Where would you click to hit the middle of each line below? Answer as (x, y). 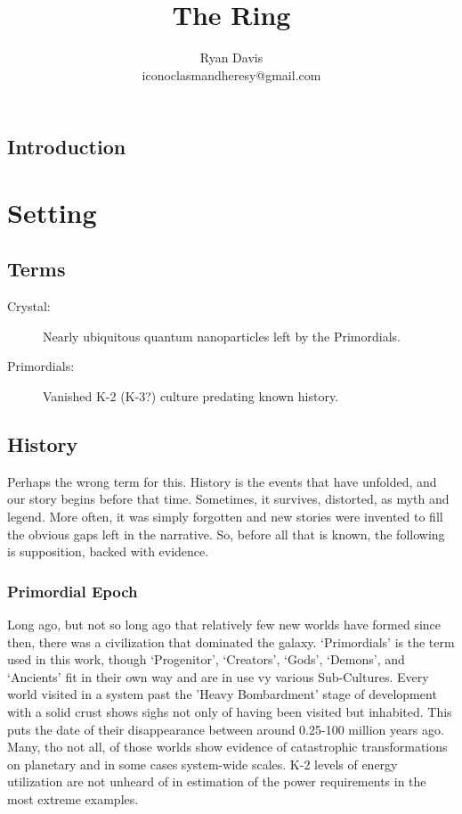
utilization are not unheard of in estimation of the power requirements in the (217, 781)
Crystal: (29, 306)
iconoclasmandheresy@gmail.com (231, 74)
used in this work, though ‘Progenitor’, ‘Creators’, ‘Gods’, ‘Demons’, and (206, 659)
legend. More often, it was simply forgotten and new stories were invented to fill (225, 517)
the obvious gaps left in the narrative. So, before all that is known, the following (226, 534)
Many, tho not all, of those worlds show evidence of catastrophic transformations (227, 747)
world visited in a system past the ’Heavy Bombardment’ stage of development (222, 694)
